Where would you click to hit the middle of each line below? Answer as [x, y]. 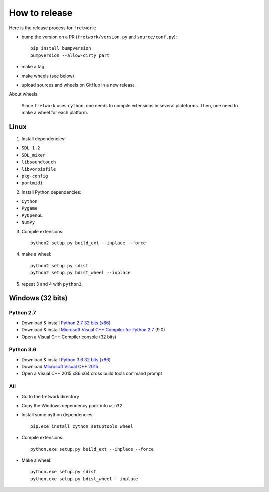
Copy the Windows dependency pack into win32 [72, 405]
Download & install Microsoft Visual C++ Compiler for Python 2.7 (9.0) [93, 330]
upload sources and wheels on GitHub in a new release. [79, 85]
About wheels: [24, 94]
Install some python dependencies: [58, 415]
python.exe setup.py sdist [64, 472]
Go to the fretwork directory [50, 396]
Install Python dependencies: [52, 192]
